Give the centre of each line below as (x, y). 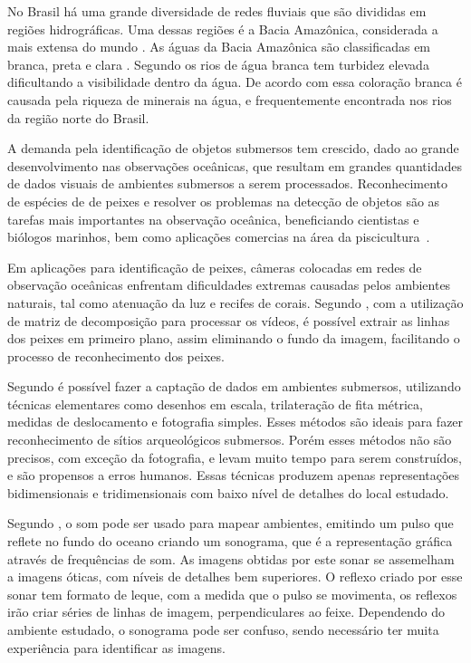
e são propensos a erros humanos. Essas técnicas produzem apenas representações (234, 475)
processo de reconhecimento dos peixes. (116, 356)
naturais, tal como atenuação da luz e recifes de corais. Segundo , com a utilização (235, 302)
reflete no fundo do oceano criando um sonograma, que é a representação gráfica (230, 541)
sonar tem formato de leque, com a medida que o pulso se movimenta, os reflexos (232, 594)
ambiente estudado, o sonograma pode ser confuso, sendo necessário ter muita (223, 629)
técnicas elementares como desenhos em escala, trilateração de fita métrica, (215, 404)
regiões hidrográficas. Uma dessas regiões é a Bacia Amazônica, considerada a (223, 29)
